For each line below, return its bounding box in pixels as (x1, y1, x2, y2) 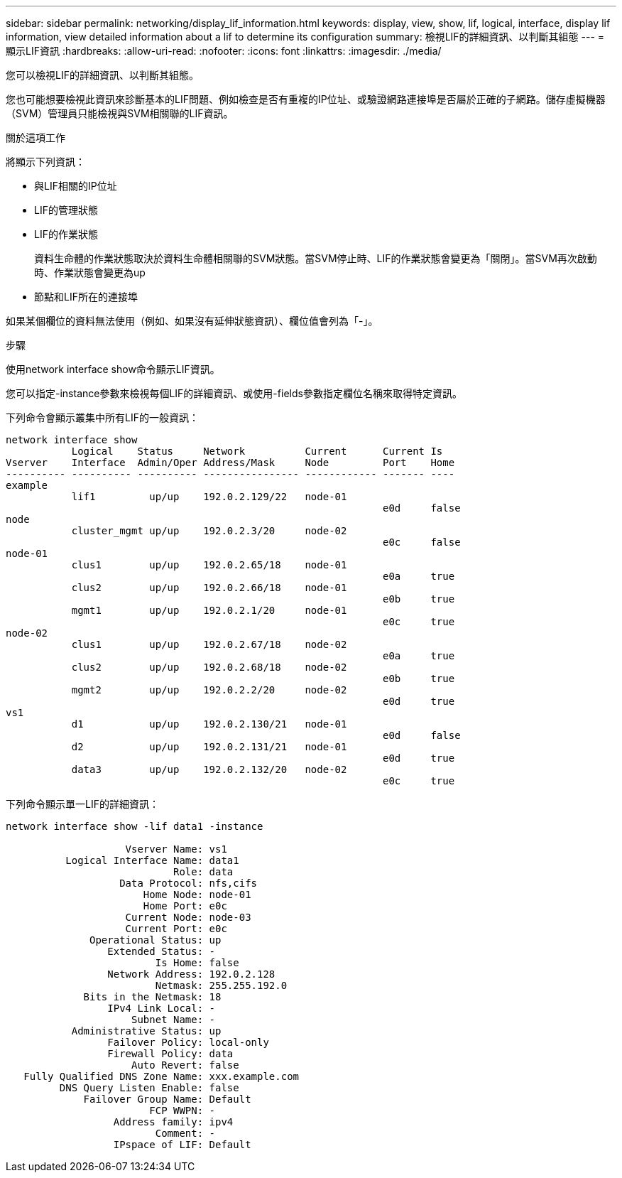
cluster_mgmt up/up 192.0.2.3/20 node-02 (71, 525, 347, 536)
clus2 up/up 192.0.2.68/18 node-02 (71, 661, 347, 673)
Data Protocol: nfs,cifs (119, 877, 258, 889)
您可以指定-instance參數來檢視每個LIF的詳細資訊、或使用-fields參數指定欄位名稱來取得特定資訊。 (6, 387, 462, 399)
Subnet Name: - (131, 1014, 216, 1025)
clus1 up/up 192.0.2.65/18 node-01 (71, 559, 347, 571)
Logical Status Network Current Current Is (71, 445, 443, 457)
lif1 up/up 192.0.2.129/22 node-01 (71, 491, 347, 502)
